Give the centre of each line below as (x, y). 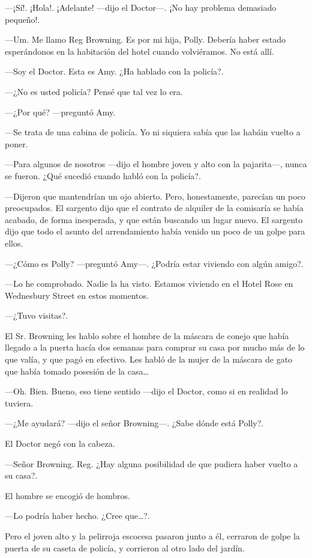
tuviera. (19, 403)
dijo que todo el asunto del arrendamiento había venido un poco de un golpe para (155, 231)
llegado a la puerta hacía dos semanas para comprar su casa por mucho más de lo (155, 347)
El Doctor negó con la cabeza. (60, 443)
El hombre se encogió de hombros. (67, 495)
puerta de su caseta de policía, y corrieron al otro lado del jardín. (125, 547)
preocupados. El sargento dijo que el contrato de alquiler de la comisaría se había (154, 208)
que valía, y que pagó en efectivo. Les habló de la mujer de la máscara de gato (149, 359)
